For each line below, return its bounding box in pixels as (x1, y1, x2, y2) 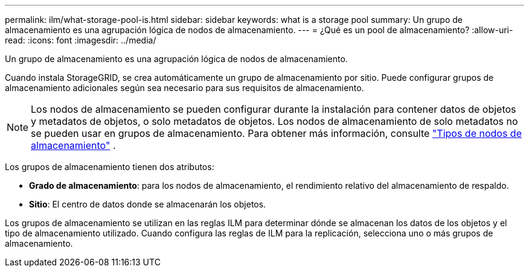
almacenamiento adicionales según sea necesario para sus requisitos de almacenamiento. (5, 83, 364, 93)
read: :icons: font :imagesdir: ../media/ (5, 35, 156, 45)
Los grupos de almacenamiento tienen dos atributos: (5, 162, 214, 172)
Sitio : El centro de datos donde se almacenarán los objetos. (29, 199, 266, 209)
